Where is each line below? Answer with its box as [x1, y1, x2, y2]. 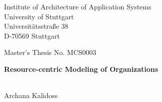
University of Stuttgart [4, 11, 74, 21]
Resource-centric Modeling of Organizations [4, 63, 159, 74]
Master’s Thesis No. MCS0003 [4, 47, 97, 57]
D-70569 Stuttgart [4, 30, 60, 41]
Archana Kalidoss [4, 90, 58, 101]
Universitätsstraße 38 [4, 21, 69, 31]
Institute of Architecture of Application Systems [4, 1, 152, 11]
